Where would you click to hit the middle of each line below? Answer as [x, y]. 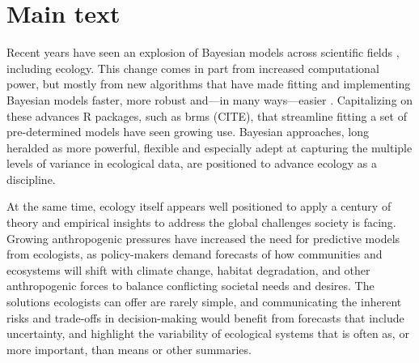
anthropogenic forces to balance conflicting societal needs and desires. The [190, 286]
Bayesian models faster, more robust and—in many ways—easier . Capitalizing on [210, 99]
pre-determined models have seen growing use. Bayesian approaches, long [188, 132]
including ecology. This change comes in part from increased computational [193, 68]
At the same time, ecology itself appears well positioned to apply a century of [199, 206]
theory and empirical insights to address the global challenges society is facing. [201, 222]
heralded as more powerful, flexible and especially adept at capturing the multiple [209, 147]
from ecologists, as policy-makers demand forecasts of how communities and [195, 254]
